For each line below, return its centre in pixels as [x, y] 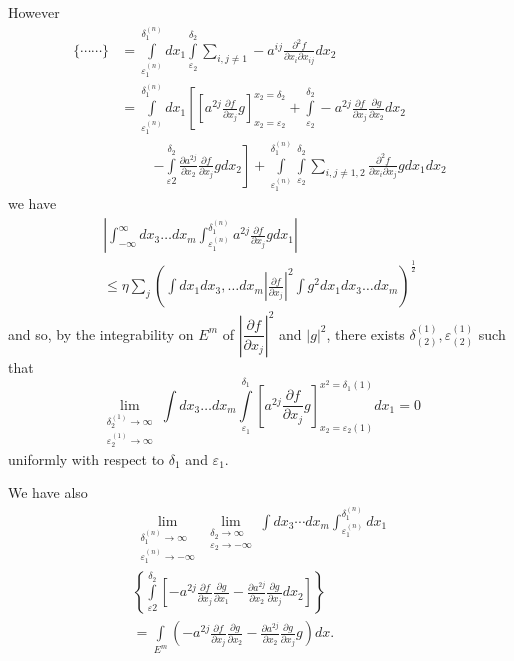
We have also [48, 492]
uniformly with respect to [86, 458]
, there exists [365, 333]
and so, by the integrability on [101, 333]
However [34, 12]
